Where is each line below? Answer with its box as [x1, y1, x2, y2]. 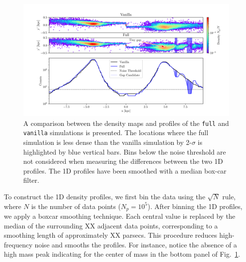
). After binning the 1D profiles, [148, 201, 243, 211]
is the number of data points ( [31, 201, 121, 211]
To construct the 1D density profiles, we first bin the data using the [4, 191, 205, 201]
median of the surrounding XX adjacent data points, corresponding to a [4, 220, 218, 230]
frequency [4, 239, 33, 249]
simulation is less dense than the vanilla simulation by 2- [23, 137, 192, 147]
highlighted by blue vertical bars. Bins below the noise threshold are [23, 146, 226, 157]
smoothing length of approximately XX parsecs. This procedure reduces [4, 230, 217, 240]
